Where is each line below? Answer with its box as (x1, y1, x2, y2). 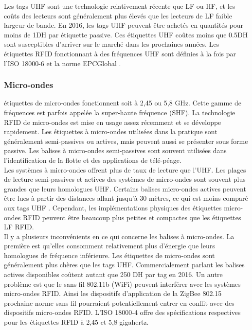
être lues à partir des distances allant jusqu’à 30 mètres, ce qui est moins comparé (4, 193, 248, 203)
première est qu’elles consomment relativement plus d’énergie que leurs (4, 241, 215, 251)
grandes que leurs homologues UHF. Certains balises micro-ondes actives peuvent (4, 183, 246, 193)
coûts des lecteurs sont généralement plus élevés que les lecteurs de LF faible (4, 10, 232, 20)
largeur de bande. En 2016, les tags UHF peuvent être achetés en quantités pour (4, 20, 243, 30)
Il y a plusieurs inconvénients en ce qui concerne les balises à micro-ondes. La (4, 231, 234, 241)
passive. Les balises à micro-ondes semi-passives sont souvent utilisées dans (4, 145, 227, 156)
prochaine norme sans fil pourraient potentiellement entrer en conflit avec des (4, 297, 234, 308)
